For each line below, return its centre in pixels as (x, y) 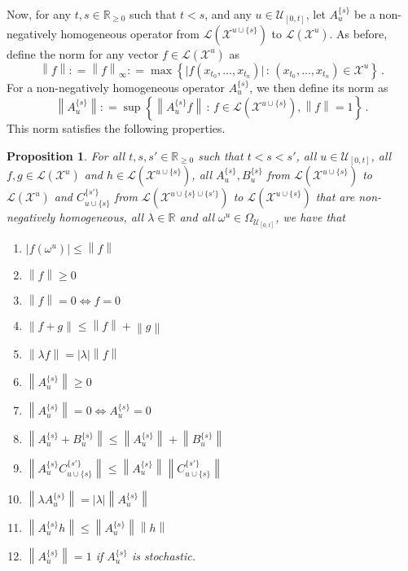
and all (197, 217)
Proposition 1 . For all (66, 155)
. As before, (358, 33)
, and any (228, 14)
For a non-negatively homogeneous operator (116, 87)
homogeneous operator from (130, 33)
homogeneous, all (101, 217)
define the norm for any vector (83, 53)
